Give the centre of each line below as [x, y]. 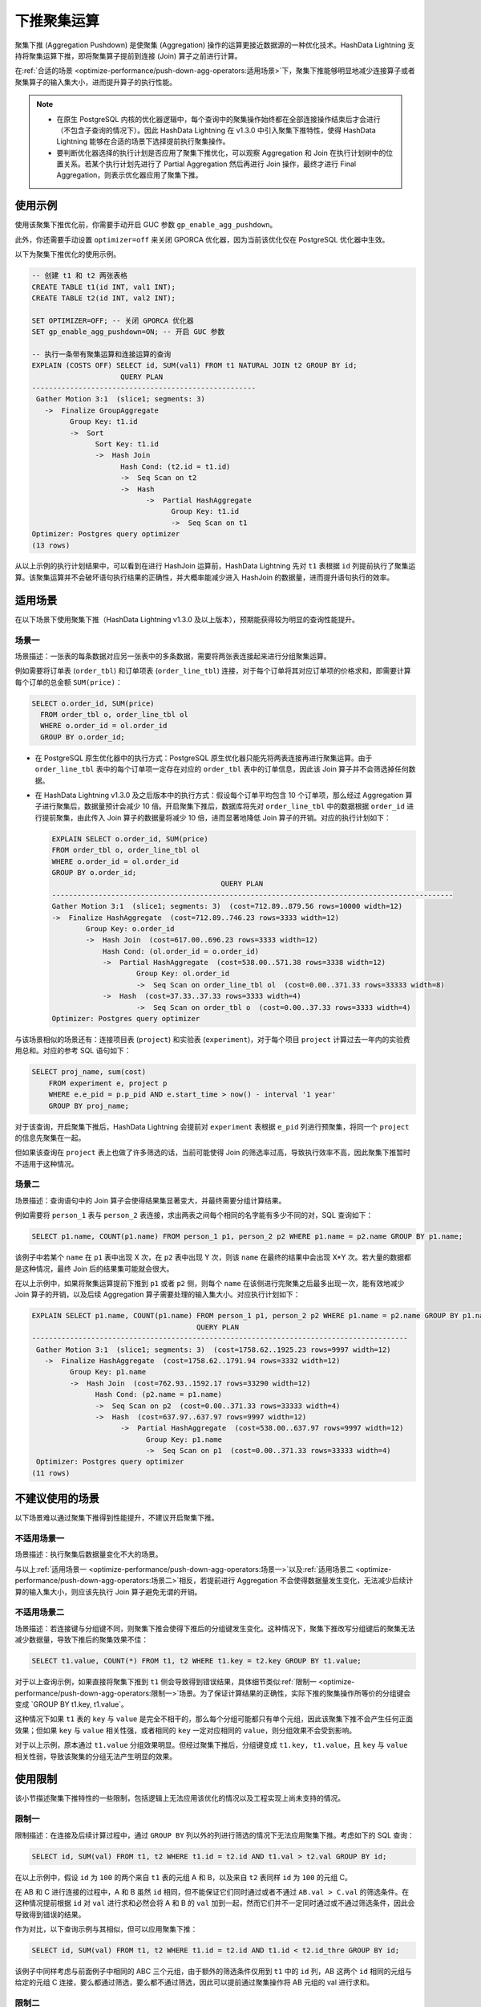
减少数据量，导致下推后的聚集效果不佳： [81, 1640]
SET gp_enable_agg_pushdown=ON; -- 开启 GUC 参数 [128, 332]
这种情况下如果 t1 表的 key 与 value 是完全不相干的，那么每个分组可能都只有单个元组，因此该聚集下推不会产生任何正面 [214, 1719]
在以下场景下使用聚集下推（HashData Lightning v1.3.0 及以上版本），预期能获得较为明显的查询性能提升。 [187, 619]
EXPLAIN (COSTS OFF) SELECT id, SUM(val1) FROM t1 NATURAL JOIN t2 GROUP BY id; [194, 366]
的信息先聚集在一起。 [50, 1138]
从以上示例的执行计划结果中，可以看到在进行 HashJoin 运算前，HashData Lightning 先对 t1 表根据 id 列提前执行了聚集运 [215, 566]
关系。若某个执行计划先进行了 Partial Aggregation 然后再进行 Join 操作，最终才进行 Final [210, 164]
